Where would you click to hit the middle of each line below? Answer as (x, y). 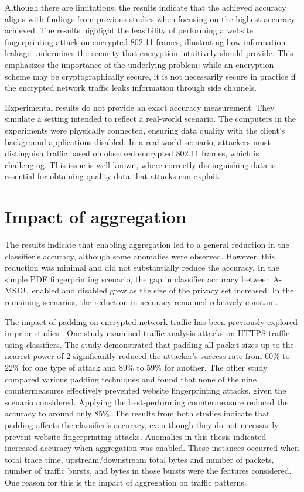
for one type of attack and (69, 367)
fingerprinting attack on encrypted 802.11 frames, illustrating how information (145, 41)
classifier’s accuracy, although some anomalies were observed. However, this (140, 256)
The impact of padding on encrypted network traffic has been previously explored (151, 321)
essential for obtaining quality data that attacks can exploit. (113, 176)
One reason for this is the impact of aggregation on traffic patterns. (126, 482)
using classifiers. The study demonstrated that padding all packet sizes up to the (149, 344)
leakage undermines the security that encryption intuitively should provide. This (149, 53)
